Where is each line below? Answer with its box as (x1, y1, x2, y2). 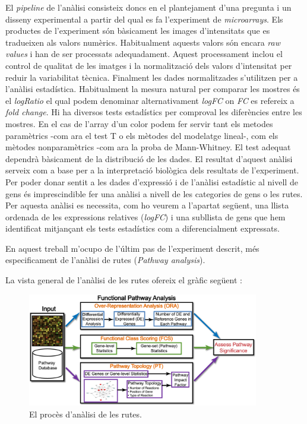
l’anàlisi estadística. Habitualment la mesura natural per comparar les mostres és (5, 83, 300, 95)
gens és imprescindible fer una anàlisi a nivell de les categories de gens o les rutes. (5, 187, 303, 200)
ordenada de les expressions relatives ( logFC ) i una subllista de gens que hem (5, 210, 286, 223)
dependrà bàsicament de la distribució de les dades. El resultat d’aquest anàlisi (5, 152, 293, 164)
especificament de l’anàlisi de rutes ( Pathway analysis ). (5, 254, 205, 266)
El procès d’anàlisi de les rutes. (29, 408, 142, 420)
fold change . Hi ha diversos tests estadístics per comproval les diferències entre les (5, 106, 302, 118)
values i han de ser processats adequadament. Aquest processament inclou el (5, 48, 283, 60)
